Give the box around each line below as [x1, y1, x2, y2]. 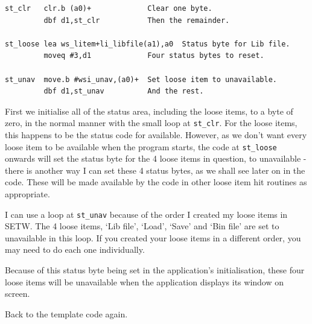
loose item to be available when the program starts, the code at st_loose [5, 140, 277, 153]
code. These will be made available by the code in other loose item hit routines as [5, 176, 307, 188]
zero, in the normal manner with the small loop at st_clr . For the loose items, [5, 116, 298, 129]
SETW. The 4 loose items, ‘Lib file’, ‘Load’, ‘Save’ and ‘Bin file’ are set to [5, 220, 279, 232]
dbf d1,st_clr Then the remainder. [43, 16, 230, 25]
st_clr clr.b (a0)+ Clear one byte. [5, 4, 212, 13]
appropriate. [5, 188, 50, 200]
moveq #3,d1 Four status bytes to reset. [43, 51, 264, 60]
